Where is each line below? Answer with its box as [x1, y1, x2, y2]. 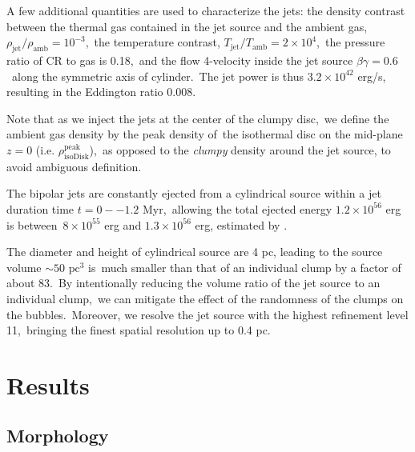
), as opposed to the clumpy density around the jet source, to [89, 141, 391, 158]
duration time [6, 200, 75, 217]
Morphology [6, 423, 109, 448]
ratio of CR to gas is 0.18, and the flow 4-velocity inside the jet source [6, 51, 353, 68]
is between [6, 216, 58, 233]
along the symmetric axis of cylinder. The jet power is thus [11, 67, 304, 84]
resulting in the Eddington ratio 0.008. [6, 83, 196, 100]
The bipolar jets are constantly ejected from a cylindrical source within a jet [6, 185, 381, 202]
